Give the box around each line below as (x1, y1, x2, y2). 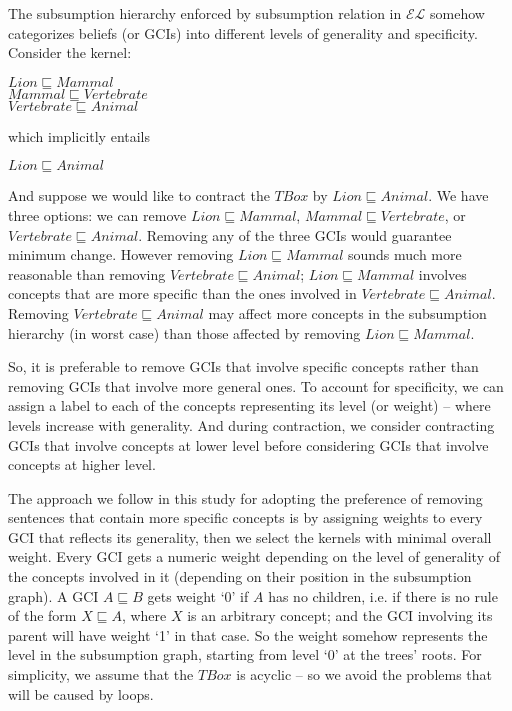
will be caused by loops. (8, 683, 154, 704)
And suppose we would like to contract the (8, 185, 270, 206)
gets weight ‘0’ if (147, 585, 249, 606)
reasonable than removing (8, 263, 166, 284)
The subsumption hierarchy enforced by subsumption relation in (8, 3, 402, 23)
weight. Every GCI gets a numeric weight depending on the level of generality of (8, 546, 501, 567)
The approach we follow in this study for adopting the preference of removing (8, 487, 483, 508)
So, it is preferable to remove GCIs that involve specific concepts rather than (8, 356, 479, 377)
